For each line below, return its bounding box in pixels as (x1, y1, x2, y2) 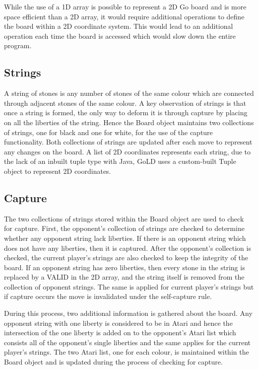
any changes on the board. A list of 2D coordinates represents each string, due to (4, 146, 251, 156)
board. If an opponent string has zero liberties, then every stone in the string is (4, 262, 245, 272)
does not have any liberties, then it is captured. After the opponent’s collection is (4, 242, 251, 253)
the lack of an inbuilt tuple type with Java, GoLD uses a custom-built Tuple (4, 156, 236, 166)
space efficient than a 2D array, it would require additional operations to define (4, 11, 245, 21)
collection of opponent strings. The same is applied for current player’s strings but (4, 281, 254, 292)
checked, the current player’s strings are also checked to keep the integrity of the (4, 252, 249, 263)
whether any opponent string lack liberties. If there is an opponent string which (4, 232, 246, 243)
